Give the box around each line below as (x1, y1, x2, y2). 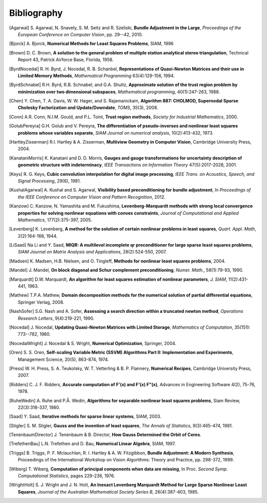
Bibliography (9, 7, 63, 18)
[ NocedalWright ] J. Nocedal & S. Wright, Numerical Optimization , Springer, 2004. (9, 340, 177, 346)
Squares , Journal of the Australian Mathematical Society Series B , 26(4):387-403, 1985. (18, 489, 199, 495)
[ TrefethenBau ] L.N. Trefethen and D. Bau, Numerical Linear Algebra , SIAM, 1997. (9, 441, 176, 447)
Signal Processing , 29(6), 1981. (18, 178, 81, 184)
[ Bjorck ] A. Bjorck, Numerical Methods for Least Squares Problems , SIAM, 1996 (9, 41, 174, 47)
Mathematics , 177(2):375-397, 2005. (18, 217, 92, 223)
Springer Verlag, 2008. (18, 299, 64, 305)
